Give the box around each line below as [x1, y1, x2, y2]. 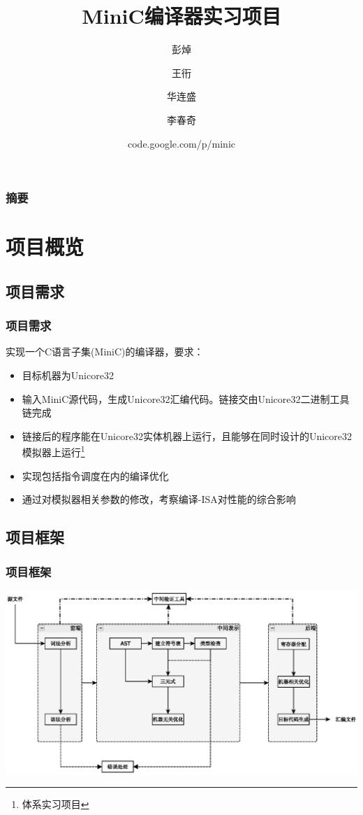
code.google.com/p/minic [128, 136, 235, 150]
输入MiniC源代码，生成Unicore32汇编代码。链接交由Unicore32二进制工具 [22, 391, 350, 406]
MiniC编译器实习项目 [82, 1, 281, 30]
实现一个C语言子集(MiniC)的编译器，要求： [6, 344, 204, 359]
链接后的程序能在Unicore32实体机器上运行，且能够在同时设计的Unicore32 [22, 428, 352, 443]
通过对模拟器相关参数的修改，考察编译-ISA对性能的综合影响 [22, 492, 296, 506]
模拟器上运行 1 [22, 443, 85, 460]
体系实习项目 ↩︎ [22, 797, 89, 812]
